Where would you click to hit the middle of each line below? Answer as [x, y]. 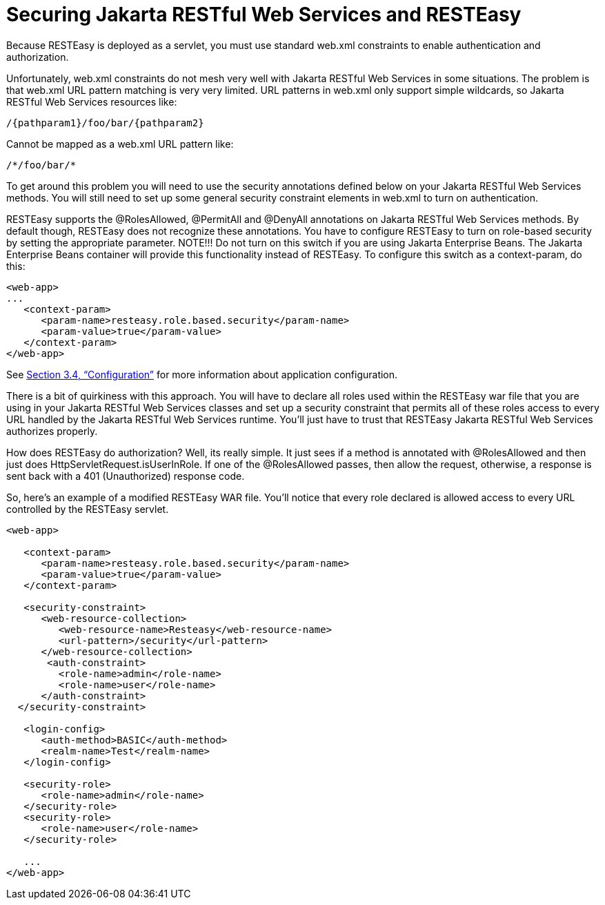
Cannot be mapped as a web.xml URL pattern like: [120, 144]
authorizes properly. [52, 431]
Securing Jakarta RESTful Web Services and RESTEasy [264, 14]
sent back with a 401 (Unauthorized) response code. [126, 476]
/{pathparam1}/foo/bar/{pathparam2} [105, 123]
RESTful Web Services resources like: [92, 101]
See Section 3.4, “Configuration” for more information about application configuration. [202, 374]
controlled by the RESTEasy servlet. [88, 509]
